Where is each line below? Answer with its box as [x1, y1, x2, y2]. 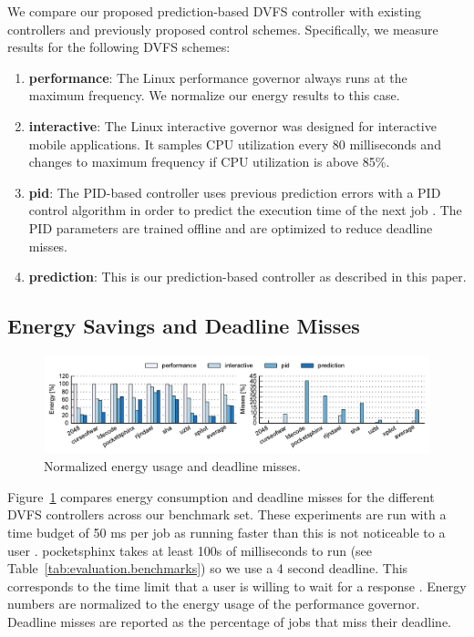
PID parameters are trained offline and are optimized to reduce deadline [28, 218, 433, 237]
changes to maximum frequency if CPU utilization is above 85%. [28, 152, 390, 171]
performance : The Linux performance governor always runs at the [28, 67, 407, 87]
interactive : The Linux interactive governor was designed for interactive [28, 116, 437, 135]
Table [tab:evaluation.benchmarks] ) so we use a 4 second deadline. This [7, 559, 408, 578]
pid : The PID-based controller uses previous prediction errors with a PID [28, 182, 441, 201]
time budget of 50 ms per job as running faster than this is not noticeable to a [7, 522, 446, 541]
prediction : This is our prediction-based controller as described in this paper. [28, 267, 467, 286]
